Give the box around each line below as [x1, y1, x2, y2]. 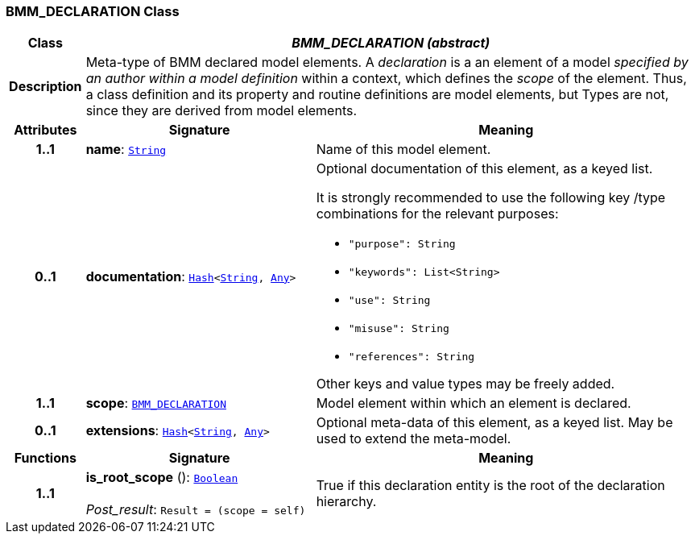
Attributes [14, 122, 77, 139]
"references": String [348, 351, 475, 363]
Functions [14, 450, 77, 467]
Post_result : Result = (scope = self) [85, 501, 306, 518]
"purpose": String [348, 238, 456, 251]
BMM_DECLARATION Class [6, 3, 180, 19]
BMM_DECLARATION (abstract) [292, 35, 490, 52]
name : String [85, 141, 167, 158]
